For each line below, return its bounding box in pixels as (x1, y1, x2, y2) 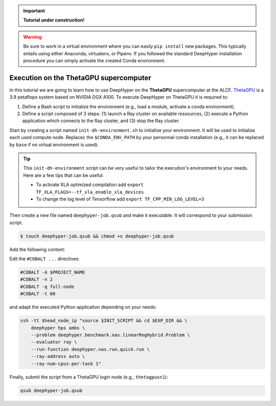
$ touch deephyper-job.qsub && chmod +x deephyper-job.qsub (20, 233, 174, 239)
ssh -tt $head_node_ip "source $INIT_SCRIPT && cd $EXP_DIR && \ (20, 318, 188, 324)
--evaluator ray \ (31, 339, 77, 345)
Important (23, 8, 45, 14)
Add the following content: (9, 246, 65, 253)
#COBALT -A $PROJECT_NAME (20, 269, 85, 276)
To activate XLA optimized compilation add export (36, 182, 144, 188)
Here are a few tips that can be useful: (23, 172, 104, 178)
